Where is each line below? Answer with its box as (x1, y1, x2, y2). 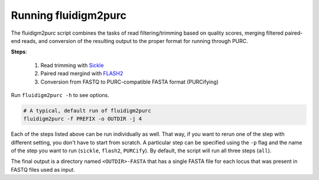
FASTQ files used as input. (11, 166, 75, 173)
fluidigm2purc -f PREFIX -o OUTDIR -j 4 (23, 115, 142, 122)
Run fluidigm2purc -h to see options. (11, 91, 109, 98)
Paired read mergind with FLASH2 (40, 70, 123, 77)
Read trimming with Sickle (40, 62, 104, 69)
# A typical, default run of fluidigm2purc (23, 107, 152, 114)
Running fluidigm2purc (11, 9, 127, 22)
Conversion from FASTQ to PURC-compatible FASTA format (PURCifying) (40, 78, 219, 85)
